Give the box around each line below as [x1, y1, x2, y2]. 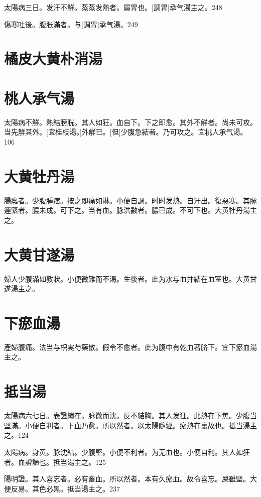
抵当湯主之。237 [67, 483, 120, 493]
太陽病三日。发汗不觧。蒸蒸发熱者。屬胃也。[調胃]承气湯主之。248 [4, 2, 222, 12]
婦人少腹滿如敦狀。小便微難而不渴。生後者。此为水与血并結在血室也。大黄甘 [4, 273, 257, 284]
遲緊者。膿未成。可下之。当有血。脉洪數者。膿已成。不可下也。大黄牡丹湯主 [4, 205, 257, 215]
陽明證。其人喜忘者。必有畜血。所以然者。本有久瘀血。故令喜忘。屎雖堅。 [4, 473, 250, 484]
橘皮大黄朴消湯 [4, 48, 103, 69]
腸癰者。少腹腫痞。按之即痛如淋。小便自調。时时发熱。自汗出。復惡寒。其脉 [4, 195, 257, 205]
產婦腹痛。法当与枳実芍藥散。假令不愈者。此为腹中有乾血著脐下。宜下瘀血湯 [4, 341, 257, 352]
